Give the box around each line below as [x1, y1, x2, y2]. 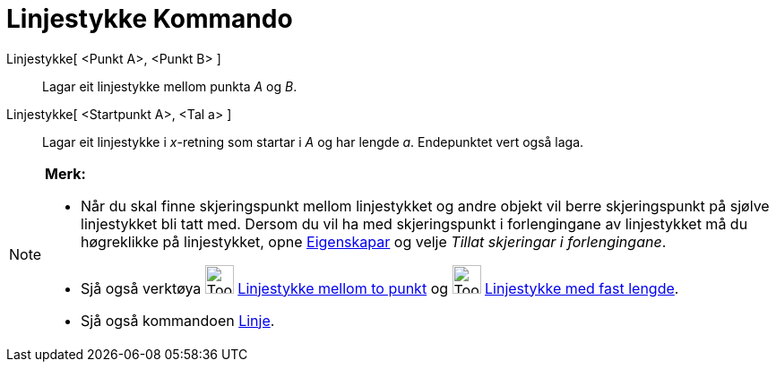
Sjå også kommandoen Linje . [81, 311, 275, 330]
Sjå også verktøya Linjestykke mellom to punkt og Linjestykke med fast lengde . [81, 279, 679, 297]
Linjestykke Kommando [6, 4, 293, 34]
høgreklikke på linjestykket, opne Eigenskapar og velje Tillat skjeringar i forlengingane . [81, 232, 667, 251]
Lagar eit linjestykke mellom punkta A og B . [42, 78, 297, 94]
